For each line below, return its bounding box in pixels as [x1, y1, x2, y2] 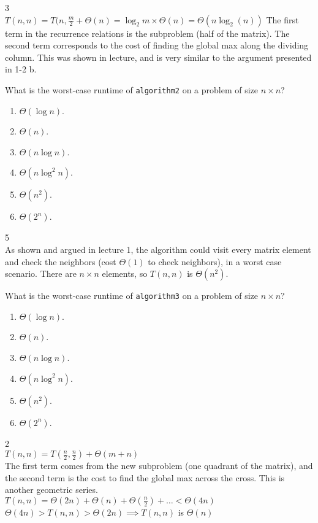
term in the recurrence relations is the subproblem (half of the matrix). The [5, 26, 290, 39]
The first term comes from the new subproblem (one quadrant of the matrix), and [5, 459, 313, 472]
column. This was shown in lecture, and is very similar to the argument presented [5, 50, 312, 63]
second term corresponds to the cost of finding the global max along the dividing [5, 39, 309, 52]
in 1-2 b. [5, 63, 37, 76]
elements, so [102, 267, 148, 280]
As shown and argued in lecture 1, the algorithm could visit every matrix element [5, 243, 311, 255]
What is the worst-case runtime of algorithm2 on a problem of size [5, 83, 259, 96]
